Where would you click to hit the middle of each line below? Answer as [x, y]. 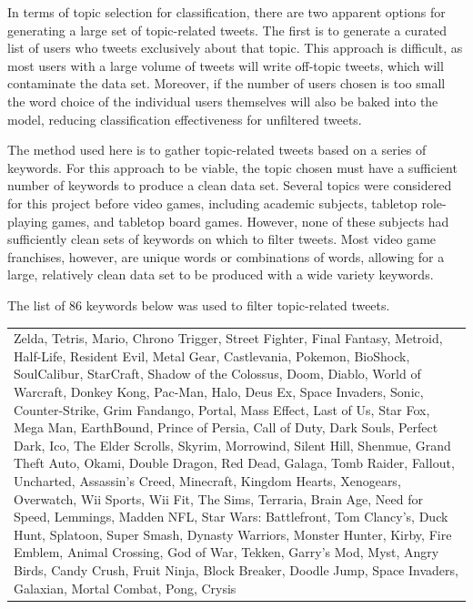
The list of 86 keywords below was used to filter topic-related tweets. [199, 304]
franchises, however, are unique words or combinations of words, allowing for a [226, 256]
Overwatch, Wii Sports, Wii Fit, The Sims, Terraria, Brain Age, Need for [219, 498]
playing [28, 221]
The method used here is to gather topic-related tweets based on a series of [217, 150]
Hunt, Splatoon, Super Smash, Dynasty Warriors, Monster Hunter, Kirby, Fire [233, 534]
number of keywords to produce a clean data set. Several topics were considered [230, 185]
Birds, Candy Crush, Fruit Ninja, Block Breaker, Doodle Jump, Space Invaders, [236, 569]
